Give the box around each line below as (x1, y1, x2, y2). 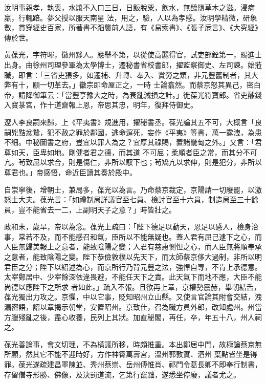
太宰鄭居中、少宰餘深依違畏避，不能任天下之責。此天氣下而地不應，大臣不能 (4, 271, 262, 282)
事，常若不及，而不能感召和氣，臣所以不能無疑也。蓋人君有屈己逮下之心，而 (4, 231, 262, 242)
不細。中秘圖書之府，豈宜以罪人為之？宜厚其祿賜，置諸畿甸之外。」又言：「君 (4, 137, 262, 147)
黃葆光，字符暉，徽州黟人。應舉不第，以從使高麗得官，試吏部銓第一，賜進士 (4, 49, 262, 60)
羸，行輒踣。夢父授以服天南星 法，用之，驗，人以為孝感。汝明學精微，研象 (4, 12, 257, 23)
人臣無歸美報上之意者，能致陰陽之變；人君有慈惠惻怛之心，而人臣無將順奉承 (4, 241, 262, 252)
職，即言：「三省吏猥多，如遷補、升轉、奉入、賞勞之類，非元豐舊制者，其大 (4, 69, 258, 80)
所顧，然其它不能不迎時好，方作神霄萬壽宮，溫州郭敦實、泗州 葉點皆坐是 (4, 349, 250, 359)
